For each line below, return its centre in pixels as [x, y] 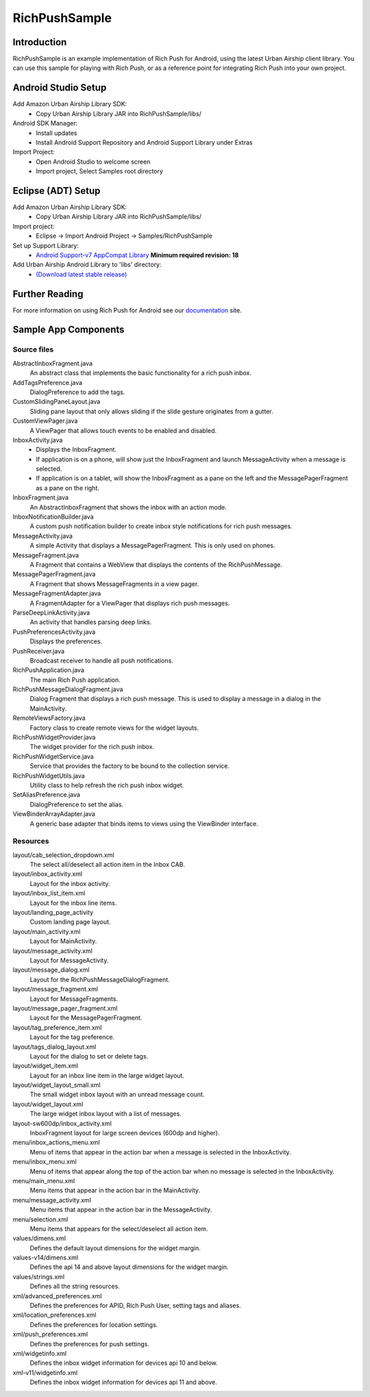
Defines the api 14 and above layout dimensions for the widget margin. [129, 1267]
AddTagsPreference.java [48, 382]
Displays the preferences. [66, 641]
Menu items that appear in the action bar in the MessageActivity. [121, 1210]
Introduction [40, 42]
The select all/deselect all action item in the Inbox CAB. [107, 865]
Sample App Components [69, 330]
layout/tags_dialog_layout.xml [54, 1047]
